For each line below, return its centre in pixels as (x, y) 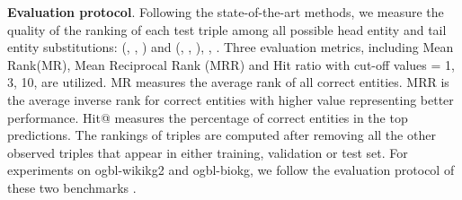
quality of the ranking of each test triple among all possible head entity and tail (227, 29)
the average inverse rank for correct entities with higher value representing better (231, 99)
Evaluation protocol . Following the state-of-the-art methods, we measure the (226, 12)
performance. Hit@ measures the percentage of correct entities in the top (208, 117)
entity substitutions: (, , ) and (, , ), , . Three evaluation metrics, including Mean (231, 47)
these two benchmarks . (72, 187)
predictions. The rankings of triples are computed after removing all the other (222, 135)
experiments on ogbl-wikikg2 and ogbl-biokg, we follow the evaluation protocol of (231, 170)
